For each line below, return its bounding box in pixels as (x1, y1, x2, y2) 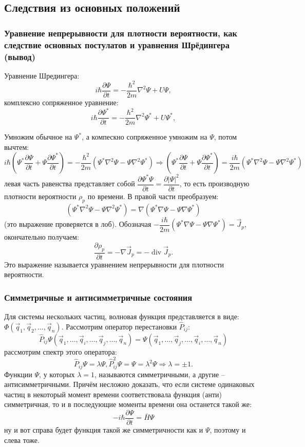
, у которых (39, 368, 75, 379)
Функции (4, 368, 32, 379)
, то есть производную (179, 178, 250, 189)
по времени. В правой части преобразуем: (87, 190, 219, 201)
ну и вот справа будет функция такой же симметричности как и (4, 424, 203, 435)
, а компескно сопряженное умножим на (82, 131, 207, 142)
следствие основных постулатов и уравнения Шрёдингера (4, 38, 230, 51)
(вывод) (4, 50, 35, 63)
